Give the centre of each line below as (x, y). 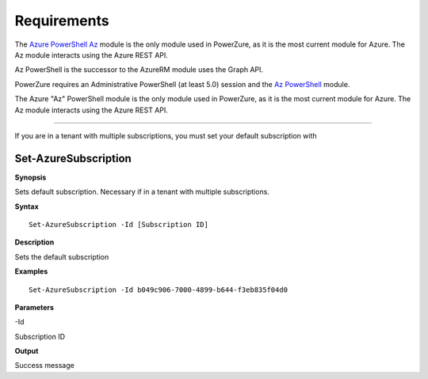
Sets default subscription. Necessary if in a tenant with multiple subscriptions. (142, 192)
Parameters (34, 307)
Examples (31, 271)
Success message (44, 366)
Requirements (62, 21)
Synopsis (31, 177)
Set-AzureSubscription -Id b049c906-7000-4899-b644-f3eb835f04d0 (159, 290)
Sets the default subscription (62, 256)
